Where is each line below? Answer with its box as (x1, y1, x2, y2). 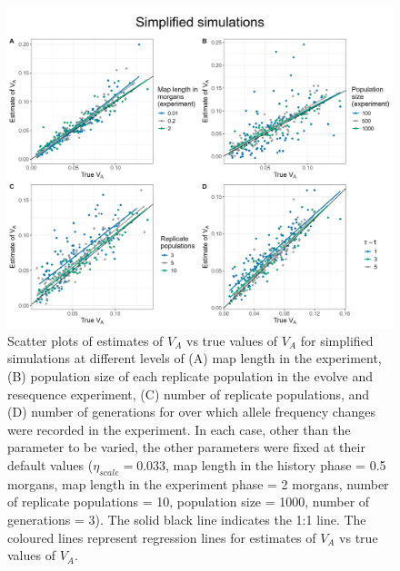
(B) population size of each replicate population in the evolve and (7, 366, 374, 385)
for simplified (300, 330, 374, 349)
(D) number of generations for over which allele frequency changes (7, 402, 375, 421)
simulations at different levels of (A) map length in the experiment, (7, 349, 382, 368)
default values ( (7, 455, 94, 474)
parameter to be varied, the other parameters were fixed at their (7, 438, 365, 457)
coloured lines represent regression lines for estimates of (7, 527, 316, 546)
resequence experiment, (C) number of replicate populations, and (7, 384, 370, 403)
